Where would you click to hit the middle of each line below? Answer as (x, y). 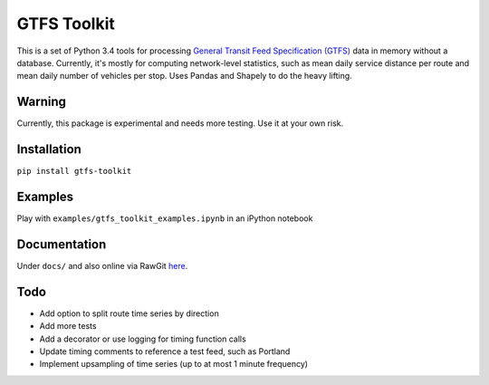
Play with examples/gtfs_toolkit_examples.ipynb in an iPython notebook (165, 218)
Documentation (62, 244)
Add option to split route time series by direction (129, 313)
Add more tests (68, 326)
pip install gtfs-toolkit (74, 171)
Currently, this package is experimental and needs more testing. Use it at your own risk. (180, 123)
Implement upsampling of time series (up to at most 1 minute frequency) (173, 364)
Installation (49, 149)
